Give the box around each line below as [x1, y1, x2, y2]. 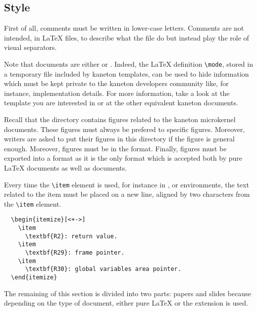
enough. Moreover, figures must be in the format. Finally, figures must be [4, 143, 227, 153]
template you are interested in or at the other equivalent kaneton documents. [4, 97, 238, 108]
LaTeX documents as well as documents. [4, 162, 127, 173]
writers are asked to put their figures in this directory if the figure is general [4, 133, 235, 144]
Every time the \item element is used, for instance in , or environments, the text [4, 179, 249, 189]
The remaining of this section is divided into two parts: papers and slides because [4, 288, 251, 298]
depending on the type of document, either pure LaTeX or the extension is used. [4, 298, 248, 308]
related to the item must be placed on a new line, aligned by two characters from [4, 189, 250, 199]
